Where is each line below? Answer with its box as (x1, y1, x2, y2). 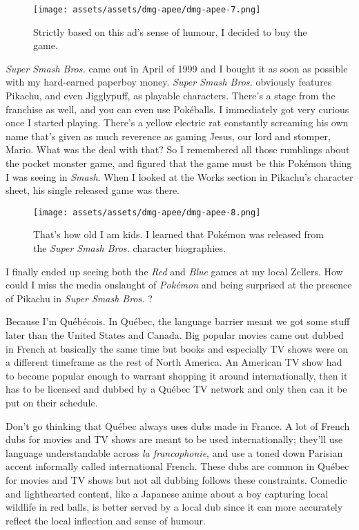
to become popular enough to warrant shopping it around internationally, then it (6, 368, 348, 382)
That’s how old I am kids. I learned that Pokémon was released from (33, 227, 324, 242)
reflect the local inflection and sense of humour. (6, 513, 206, 527)
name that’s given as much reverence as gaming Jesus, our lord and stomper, (6, 128, 331, 143)
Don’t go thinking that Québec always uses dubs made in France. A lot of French (6, 418, 350, 433)
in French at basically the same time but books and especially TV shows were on (6, 341, 349, 355)
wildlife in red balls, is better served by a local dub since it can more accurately (6, 500, 343, 514)
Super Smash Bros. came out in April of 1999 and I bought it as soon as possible (6, 61, 348, 75)
